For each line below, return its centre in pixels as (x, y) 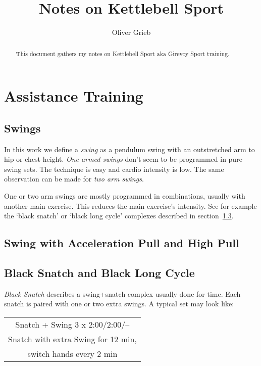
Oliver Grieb (131, 32)
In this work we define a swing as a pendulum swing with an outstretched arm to (129, 149)
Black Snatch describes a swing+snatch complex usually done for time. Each (122, 293)
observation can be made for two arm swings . (74, 179)
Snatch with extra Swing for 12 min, (72, 339)
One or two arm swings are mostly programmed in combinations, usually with (125, 195)
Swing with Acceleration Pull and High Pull (122, 243)
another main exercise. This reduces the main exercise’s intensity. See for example (130, 205)
